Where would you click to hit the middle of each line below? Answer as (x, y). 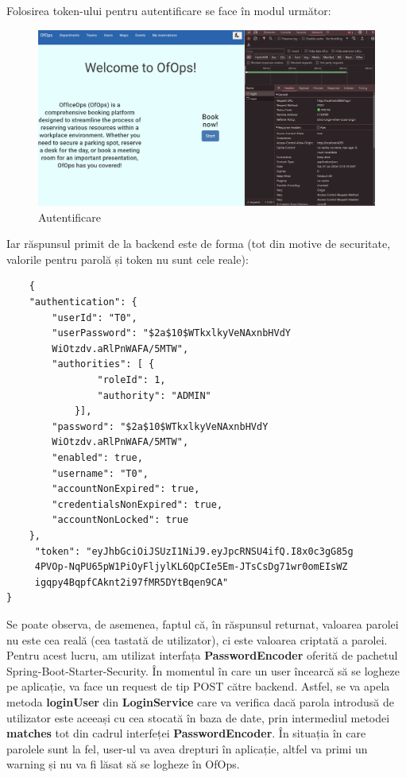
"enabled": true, (97, 458)
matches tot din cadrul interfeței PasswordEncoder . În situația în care (186, 733)
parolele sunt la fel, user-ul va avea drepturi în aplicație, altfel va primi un (187, 748)
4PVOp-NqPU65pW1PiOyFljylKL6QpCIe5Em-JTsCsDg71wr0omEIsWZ (191, 567)
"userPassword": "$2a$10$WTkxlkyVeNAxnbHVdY (171, 333)
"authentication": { (83, 302)
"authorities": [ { (103, 364)
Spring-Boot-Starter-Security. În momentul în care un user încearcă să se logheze (203, 670)
